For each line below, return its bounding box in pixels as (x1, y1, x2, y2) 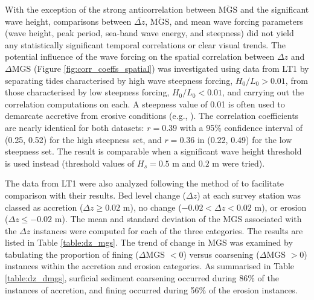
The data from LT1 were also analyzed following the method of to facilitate (5, 177, 284, 190)
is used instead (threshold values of (5, 156, 135, 169)
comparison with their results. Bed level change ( (5, 188, 186, 201)
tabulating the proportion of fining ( (5, 247, 139, 260)
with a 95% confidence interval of (179, 121, 303, 133)
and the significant (240, 3, 309, 15)
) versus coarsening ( (183, 247, 260, 260)
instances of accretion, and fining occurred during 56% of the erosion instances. (5, 283, 298, 296)
